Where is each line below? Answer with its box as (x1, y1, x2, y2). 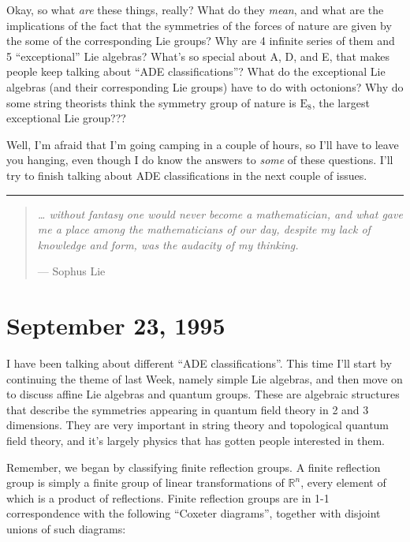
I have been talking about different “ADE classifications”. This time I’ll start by (6, 355, 392, 372)
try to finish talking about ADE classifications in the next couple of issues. (6, 166, 367, 183)
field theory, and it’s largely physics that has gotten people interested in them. (6, 432, 386, 448)
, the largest (311, 94, 370, 110)
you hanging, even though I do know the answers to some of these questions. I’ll (6, 151, 393, 168)
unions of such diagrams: (6, 520, 126, 536)
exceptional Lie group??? (6, 110, 126, 126)
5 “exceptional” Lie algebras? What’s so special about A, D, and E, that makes (6, 47, 389, 64)
